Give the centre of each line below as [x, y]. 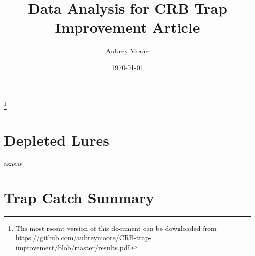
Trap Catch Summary [79, 197]
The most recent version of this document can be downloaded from [116, 228]
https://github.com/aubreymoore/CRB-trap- [83, 238]
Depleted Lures [57, 140]
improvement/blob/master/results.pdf [72, 247]
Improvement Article [127, 27]
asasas [13, 163]
